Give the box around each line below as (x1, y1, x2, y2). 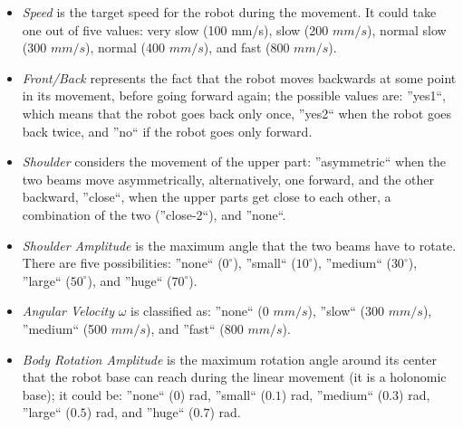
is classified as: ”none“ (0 (130, 301, 269, 320)
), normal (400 (85, 38, 166, 57)
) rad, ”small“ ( (179, 385, 265, 404)
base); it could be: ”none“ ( (22, 385, 174, 404)
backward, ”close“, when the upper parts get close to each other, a (22, 187, 391, 206)
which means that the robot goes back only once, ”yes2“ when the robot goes (22, 103, 452, 122)
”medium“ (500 (22, 319, 108, 338)
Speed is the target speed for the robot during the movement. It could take (22, 3, 437, 21)
